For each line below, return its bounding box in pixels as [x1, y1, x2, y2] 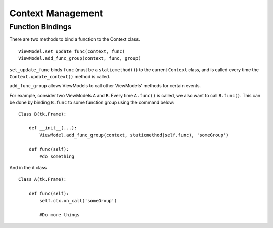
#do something [39, 153, 75, 159]
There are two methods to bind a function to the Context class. [9, 36, 140, 42]
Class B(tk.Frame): [18, 111, 67, 117]
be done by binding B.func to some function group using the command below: [9, 99, 174, 106]
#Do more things [39, 212, 80, 217]
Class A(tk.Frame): [18, 176, 67, 182]
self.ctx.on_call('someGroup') [39, 198, 117, 203]
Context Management [9, 8, 103, 19]
